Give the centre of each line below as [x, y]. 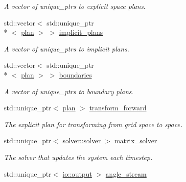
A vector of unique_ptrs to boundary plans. [69, 91]
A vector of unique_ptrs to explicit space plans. [75, 6]
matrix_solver [136, 141]
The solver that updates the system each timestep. [78, 157]
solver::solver [81, 141]
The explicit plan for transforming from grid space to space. [93, 124]
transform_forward [118, 108]
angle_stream [126, 173]
